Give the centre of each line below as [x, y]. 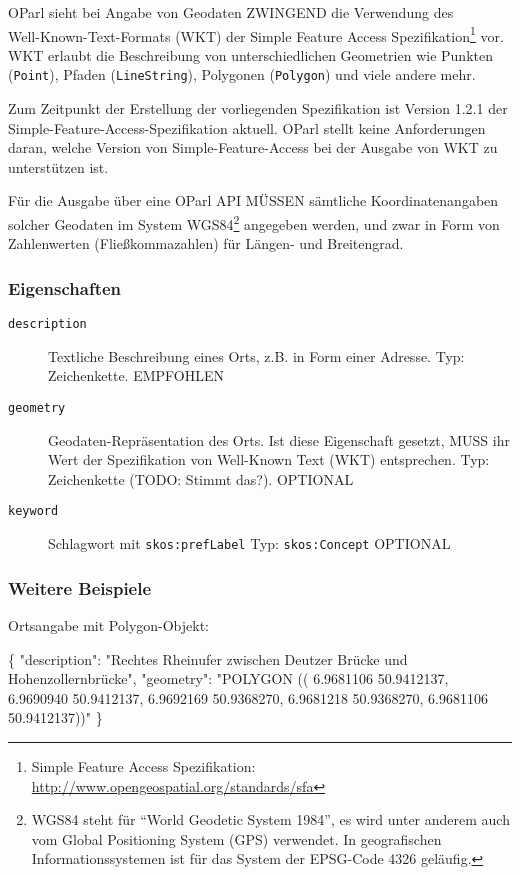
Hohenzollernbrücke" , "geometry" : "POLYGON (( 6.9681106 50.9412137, [228, 678]
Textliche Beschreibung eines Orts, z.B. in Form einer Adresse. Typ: [256, 355]
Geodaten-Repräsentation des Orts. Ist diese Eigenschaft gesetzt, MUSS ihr [279, 439]
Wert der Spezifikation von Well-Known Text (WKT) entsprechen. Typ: [269, 459]
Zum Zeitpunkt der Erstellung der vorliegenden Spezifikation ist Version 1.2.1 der [258, 108]
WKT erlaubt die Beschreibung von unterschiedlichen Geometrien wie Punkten [250, 54]
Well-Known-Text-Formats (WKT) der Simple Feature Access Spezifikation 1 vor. [256, 34]
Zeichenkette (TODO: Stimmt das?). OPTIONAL [201, 478]
